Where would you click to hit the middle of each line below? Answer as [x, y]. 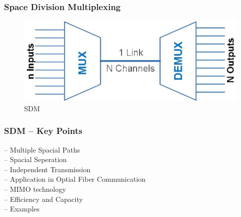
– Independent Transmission [47, 169]
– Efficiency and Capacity [43, 199]
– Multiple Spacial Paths [42, 149]
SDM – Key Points [43, 131]
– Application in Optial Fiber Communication [75, 179]
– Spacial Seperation [35, 159]
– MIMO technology [35, 189]
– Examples [22, 209]
